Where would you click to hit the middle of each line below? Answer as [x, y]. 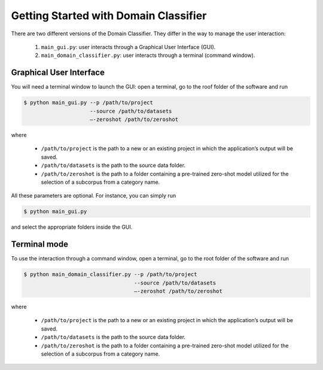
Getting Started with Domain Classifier [109, 16]
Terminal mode [40, 245]
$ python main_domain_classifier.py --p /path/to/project [110, 275]
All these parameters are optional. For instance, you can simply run [94, 196]
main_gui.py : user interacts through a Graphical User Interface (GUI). [128, 47]
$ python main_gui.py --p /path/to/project [89, 103]
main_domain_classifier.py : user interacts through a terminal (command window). [148, 55]
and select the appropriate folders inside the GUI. [72, 227]
